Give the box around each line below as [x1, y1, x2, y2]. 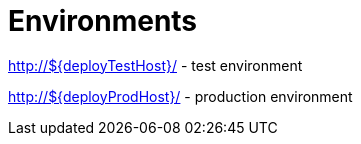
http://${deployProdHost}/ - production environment [8, 87, 353, 105]
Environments [8, 4, 198, 38]
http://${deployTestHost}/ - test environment [8, 56, 303, 74]
